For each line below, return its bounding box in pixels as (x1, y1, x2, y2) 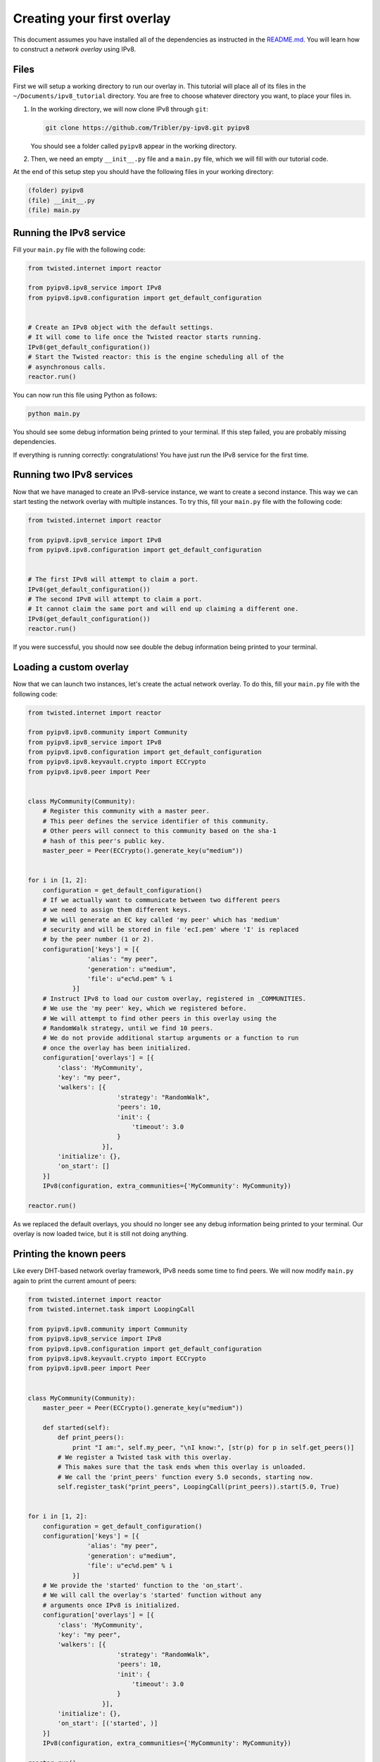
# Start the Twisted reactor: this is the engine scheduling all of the (27, 353, 284, 361)
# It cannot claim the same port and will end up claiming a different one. (27, 605, 299, 613)
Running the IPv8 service (13, 226, 126, 239)
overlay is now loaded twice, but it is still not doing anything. (13, 1230, 189, 1238)
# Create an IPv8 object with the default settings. (27, 323, 214, 331)
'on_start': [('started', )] (57, 1720, 158, 1727)
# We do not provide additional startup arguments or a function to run (42, 1034, 299, 1042)
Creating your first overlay (13, 11, 171, 26)
